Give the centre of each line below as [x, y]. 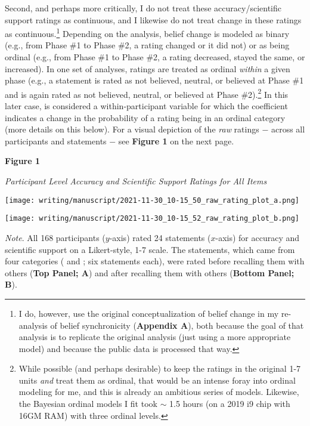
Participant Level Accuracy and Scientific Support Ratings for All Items [136, 181]
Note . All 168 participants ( [55, 237]
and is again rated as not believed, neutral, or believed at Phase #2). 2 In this [147, 93]
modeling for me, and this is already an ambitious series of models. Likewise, [159, 392]
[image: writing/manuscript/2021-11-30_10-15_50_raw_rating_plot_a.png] [152, 200]
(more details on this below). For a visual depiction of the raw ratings [132, 129]
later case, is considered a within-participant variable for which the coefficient [146, 106]
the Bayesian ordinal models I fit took [88, 404]
